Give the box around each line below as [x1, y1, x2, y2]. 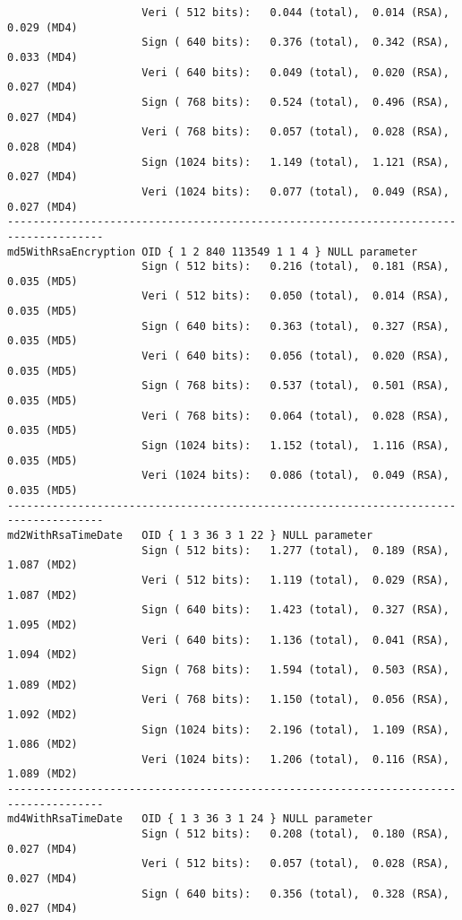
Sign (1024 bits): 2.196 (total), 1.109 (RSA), [141, 723, 449, 736]
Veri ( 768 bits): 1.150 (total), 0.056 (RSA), [141, 693, 449, 707]
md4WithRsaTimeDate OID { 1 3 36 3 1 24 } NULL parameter [7, 812, 373, 826]
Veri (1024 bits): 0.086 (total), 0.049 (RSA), [141, 469, 449, 482]
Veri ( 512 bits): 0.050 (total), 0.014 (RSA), [141, 290, 449, 303]
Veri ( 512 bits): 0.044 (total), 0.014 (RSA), [141, 6, 449, 19]
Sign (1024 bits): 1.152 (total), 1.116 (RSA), [141, 439, 449, 453]
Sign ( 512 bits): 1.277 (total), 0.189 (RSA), [141, 543, 449, 557]
